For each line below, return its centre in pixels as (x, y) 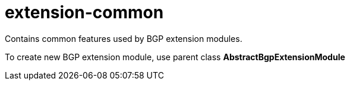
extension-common (84, 12)
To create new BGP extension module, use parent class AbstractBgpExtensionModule (175, 57)
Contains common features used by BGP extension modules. (124, 38)
